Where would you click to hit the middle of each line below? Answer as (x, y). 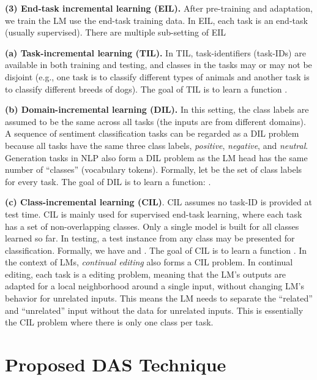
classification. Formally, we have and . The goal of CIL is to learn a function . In (156, 250)
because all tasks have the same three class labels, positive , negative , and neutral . (157, 145)
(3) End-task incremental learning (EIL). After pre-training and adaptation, (159, 8)
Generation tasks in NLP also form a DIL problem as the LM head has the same (156, 157)
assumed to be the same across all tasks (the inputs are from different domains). (155, 121)
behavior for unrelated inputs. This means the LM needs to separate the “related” (159, 298)
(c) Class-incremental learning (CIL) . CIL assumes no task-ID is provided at (158, 202)
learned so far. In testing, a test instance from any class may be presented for (150, 238)
